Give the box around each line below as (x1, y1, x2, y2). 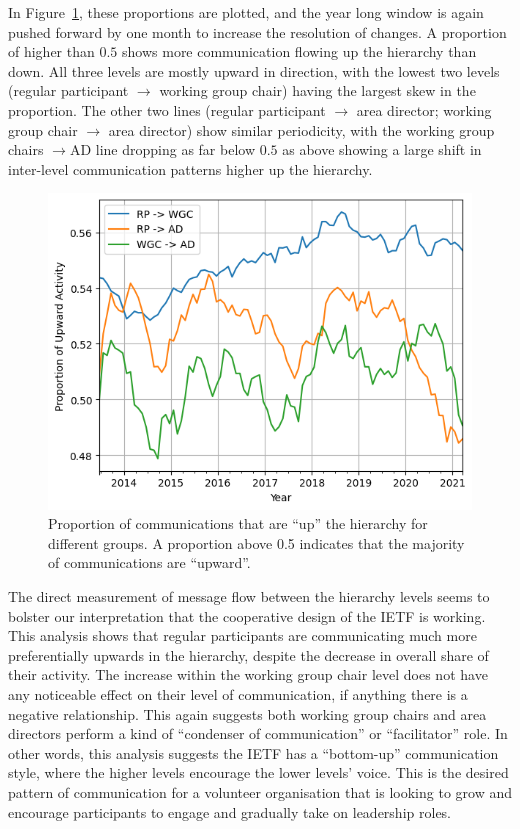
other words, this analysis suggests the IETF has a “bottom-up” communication (8, 742, 499, 763)
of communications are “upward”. (48, 552, 251, 573)
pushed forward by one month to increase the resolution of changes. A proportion (8, 21, 507, 42)
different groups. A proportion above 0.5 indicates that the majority (48, 532, 465, 553)
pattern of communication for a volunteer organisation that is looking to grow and (8, 782, 512, 802)
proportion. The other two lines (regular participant (8, 99, 326, 120)
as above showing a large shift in (282, 139, 482, 160)
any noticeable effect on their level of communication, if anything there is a (8, 684, 468, 705)
